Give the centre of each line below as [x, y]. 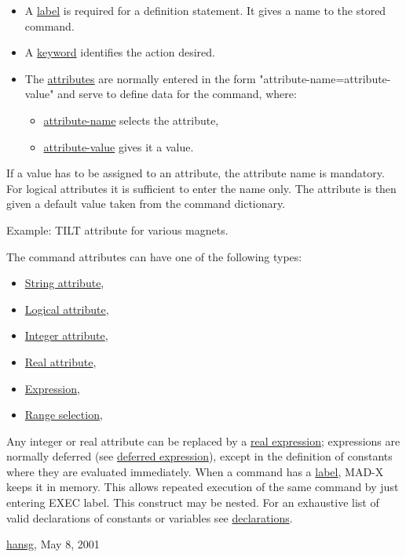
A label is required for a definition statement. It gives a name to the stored [205, 10]
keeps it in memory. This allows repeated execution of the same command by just [203, 487]
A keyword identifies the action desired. [120, 52]
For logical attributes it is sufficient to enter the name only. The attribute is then [201, 188]
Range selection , [64, 415]
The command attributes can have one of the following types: [154, 256]
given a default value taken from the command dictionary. [146, 204]
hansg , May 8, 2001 [53, 544]
